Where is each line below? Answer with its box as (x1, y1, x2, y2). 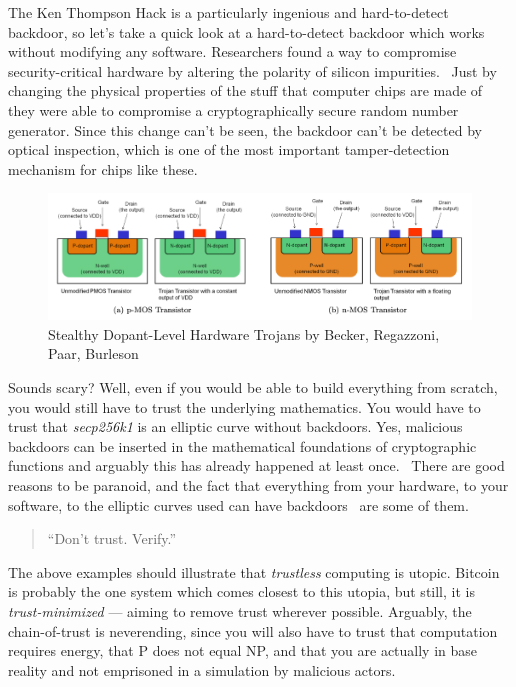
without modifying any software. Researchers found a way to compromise (8, 41, 457, 62)
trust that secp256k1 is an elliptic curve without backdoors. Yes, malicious (8, 416, 463, 437)
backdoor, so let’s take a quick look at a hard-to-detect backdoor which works (8, 21, 485, 42)
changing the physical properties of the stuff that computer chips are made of (8, 80, 483, 101)
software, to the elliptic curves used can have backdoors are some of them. (8, 494, 469, 515)
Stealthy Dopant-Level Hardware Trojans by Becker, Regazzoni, (48, 323, 440, 344)
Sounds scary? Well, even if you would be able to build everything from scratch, (8, 376, 498, 397)
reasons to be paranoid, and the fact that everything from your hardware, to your (8, 474, 509, 495)
